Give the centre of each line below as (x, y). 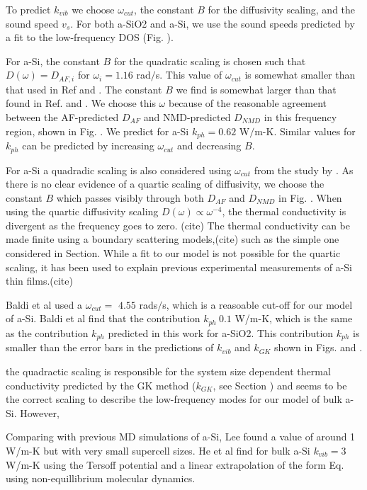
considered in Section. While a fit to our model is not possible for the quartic (173, 253)
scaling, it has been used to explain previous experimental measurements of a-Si (179, 267)
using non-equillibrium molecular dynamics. (101, 478)
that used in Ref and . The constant (84, 89)
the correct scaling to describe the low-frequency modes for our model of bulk (174, 399)
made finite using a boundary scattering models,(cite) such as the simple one (173, 239)
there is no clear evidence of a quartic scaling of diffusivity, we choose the (165, 184)
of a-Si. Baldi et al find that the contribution (103, 318)
